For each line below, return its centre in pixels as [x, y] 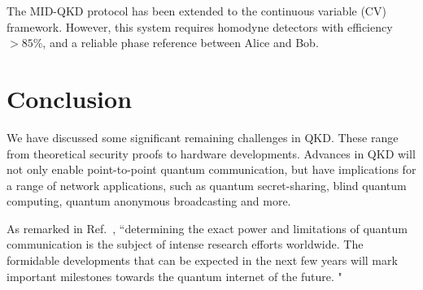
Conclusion [70, 98]
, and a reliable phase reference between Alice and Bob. [181, 43]
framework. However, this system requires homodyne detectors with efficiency [200, 26]
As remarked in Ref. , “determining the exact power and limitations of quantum [207, 228]
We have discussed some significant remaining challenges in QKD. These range [203, 137]
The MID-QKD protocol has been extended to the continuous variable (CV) [196, 11]
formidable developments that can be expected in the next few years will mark [202, 260]
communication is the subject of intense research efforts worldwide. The [185, 244]
